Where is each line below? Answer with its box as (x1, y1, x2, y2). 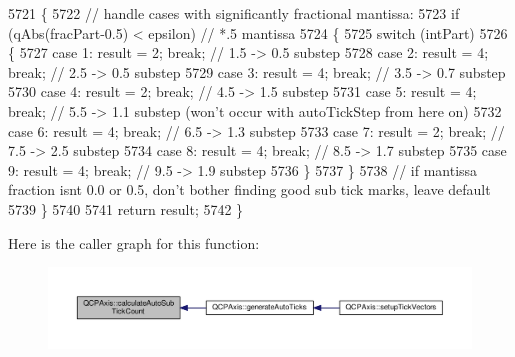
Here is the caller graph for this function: (8, 232, 260, 253)
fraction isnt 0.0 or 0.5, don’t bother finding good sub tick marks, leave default (8, 179, 491, 200)
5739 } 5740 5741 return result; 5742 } (8, 198, 244, 219)
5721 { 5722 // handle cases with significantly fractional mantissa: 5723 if (8, 3, 460, 23)
